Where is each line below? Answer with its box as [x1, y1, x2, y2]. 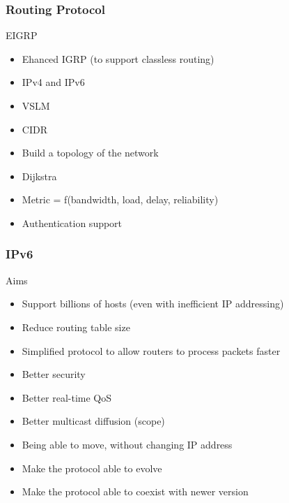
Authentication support [22, 215, 123, 230]
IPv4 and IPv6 [22, 75, 85, 89]
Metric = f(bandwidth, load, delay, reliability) [22, 192, 219, 207]
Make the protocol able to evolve [22, 460, 162, 475]
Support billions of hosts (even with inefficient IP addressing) [22, 296, 284, 311]
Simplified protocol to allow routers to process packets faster [22, 343, 281, 358]
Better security [22, 367, 86, 381]
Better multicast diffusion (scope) [22, 414, 165, 428]
